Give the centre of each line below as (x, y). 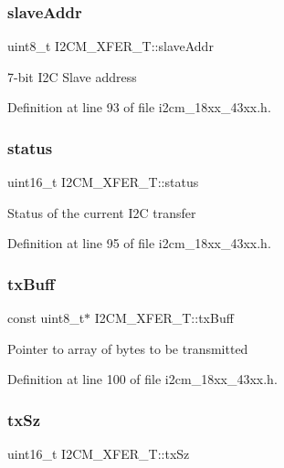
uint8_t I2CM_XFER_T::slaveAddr (110, 46)
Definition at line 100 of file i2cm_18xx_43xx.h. (142, 379)
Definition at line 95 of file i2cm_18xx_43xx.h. (139, 243)
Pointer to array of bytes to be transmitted (128, 348)
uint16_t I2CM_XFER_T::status (103, 182)
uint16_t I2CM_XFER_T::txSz (99, 454)
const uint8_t (46, 318)
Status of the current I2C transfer (102, 212)
